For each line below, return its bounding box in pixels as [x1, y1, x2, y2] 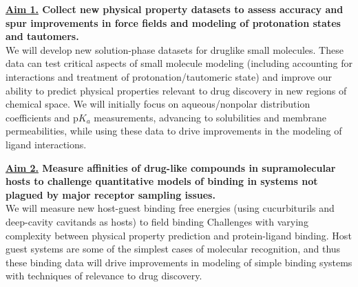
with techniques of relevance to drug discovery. [6, 268, 202, 283]
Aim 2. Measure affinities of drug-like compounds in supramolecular [6, 160, 336, 175]
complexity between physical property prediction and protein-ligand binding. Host [6, 228, 352, 242]
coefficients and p [6, 110, 78, 124]
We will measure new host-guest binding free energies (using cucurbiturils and [6, 201, 335, 215]
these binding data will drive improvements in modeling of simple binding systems [6, 255, 352, 269]
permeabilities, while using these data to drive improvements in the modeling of [6, 123, 342, 138]
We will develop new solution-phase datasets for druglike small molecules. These [6, 42, 344, 57]
